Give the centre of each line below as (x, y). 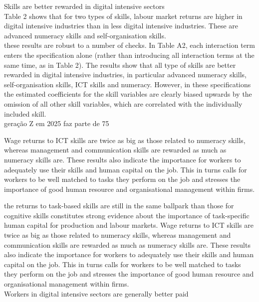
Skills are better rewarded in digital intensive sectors (84, 6)
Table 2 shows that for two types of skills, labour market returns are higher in (123, 16)
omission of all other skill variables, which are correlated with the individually (123, 103)
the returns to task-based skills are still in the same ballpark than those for (119, 206)
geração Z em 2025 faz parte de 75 (57, 123)
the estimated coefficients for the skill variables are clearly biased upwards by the (128, 94)
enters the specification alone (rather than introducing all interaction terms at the (129, 55)
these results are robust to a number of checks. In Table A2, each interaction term (130, 45)
